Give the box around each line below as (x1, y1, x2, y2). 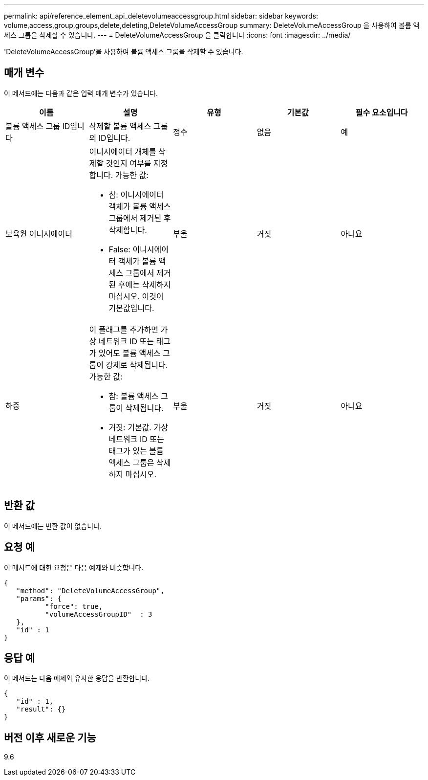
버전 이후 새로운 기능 (4, 731, 96, 744)
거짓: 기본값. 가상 (108, 422, 168, 432)
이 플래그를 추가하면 (89, 324, 159, 334)
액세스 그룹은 (108, 457, 154, 468)
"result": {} (16, 705, 66, 713)
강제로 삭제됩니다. (106, 359, 168, 370)
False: (108, 244, 130, 254)
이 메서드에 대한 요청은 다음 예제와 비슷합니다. (4, 563, 144, 572)
